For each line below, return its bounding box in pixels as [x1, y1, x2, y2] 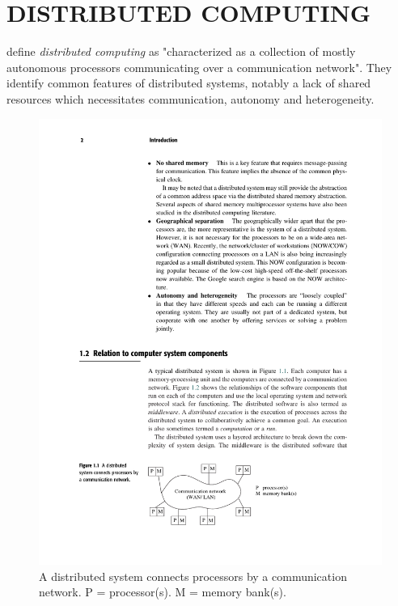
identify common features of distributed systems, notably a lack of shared [6, 74, 371, 91]
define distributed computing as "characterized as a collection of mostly [6, 43, 356, 60]
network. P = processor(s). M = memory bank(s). [39, 583, 286, 600]
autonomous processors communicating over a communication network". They [6, 58, 392, 75]
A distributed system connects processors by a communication [39, 567, 347, 584]
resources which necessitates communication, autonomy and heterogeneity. [6, 90, 375, 107]
